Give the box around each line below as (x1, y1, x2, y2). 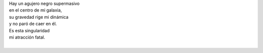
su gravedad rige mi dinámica (9, 14, 69, 20)
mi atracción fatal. (9, 34, 45, 40)
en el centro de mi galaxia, (9, 7, 62, 13)
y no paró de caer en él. (9, 21, 57, 26)
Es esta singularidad (9, 27, 50, 33)
